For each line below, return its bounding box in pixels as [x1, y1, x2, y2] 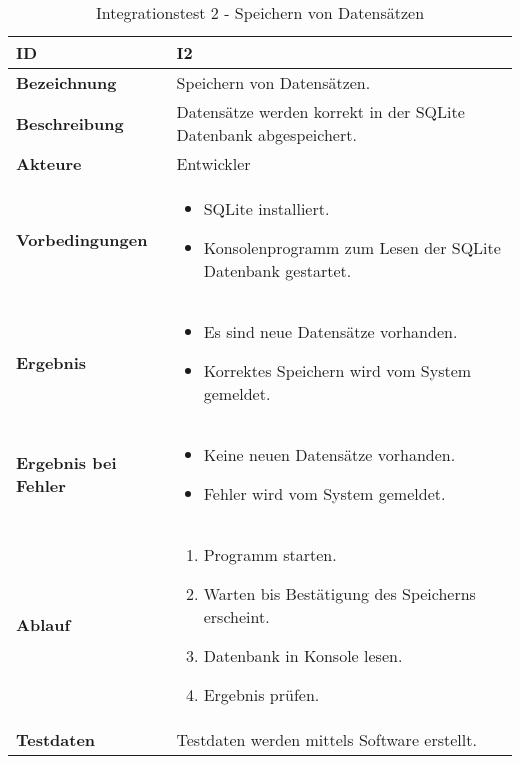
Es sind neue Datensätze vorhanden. [203, 320, 458, 343]
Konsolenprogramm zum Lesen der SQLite [203, 236, 501, 259]
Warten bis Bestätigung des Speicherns [203, 582, 476, 605]
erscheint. [203, 605, 270, 628]
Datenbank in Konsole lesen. [203, 644, 403, 667]
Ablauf [16, 613, 71, 636]
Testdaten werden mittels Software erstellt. [176, 728, 477, 751]
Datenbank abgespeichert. [176, 123, 357, 146]
